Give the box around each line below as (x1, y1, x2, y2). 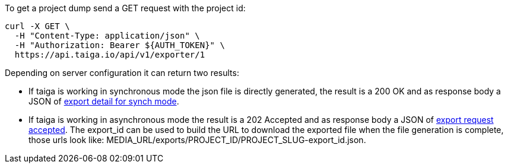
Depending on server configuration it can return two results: (5, 68, 239, 78)
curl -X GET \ (5, 21, 70, 31)
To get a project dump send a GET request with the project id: (5, 3, 246, 13)
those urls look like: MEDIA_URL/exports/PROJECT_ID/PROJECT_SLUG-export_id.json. (28, 135, 366, 145)
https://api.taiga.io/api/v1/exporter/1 (14, 50, 205, 59)
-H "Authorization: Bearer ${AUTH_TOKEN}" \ (14, 40, 225, 50)
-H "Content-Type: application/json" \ (14, 31, 200, 40)
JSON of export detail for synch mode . (28, 96, 179, 106)
